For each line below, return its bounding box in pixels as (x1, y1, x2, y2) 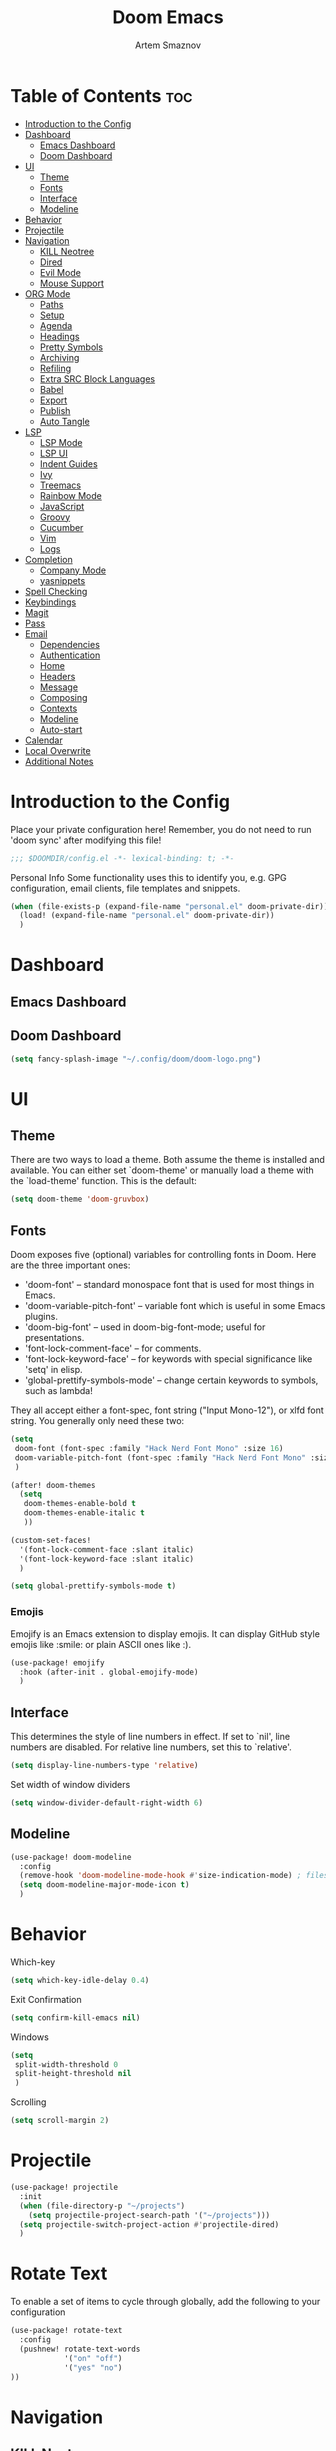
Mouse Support (39, 277, 105, 289)
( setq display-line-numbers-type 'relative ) (10, 1761, 199, 1771)
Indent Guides (39, 457, 98, 470)
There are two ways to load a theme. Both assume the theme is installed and (10, 1154, 325, 1166)
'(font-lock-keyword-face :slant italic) (19, 1554, 195, 1564)
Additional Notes (24, 755, 94, 767)
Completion (24, 553, 73, 565)
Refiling (39, 362, 72, 374)
